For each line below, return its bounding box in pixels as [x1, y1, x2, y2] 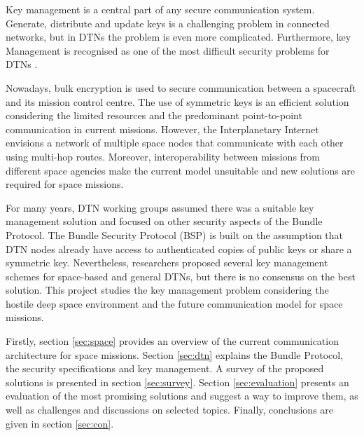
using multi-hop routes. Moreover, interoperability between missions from [6, 149, 321, 163]
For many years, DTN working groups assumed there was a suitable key [6, 200, 314, 214]
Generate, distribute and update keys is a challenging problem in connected [6, 15, 330, 30]
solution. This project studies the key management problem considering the [6, 282, 329, 297]
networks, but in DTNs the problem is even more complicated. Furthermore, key [6, 29, 351, 44]
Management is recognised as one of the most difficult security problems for [6, 43, 330, 57]
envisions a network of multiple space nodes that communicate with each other [6, 135, 344, 150]
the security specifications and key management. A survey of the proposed [6, 361, 324, 376]
